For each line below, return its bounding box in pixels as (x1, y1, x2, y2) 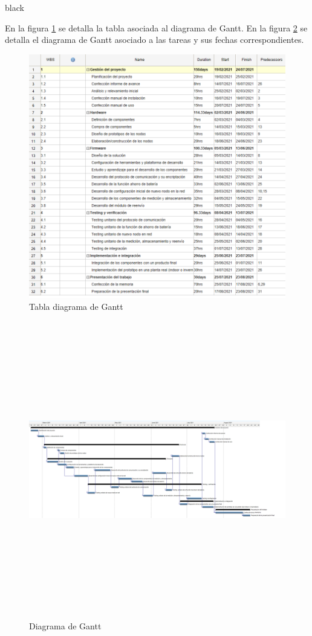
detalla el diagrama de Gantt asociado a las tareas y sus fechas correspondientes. (5, 33, 304, 46)
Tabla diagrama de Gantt (29, 300, 123, 312)
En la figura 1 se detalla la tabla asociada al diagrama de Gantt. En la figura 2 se (5, 21, 308, 34)
